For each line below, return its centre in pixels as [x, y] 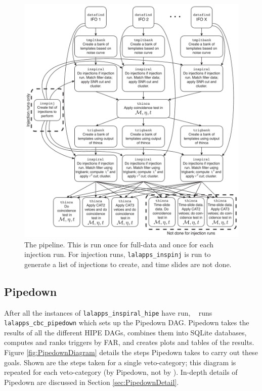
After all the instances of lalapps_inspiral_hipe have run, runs [108, 312]
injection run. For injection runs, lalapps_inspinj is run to [118, 254]
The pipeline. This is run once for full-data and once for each [119, 244]
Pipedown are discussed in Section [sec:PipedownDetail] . [92, 382]
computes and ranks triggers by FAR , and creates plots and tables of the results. [129, 342]
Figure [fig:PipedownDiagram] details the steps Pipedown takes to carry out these [131, 352]
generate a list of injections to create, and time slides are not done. [128, 264]
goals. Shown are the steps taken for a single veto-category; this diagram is [120, 362]
